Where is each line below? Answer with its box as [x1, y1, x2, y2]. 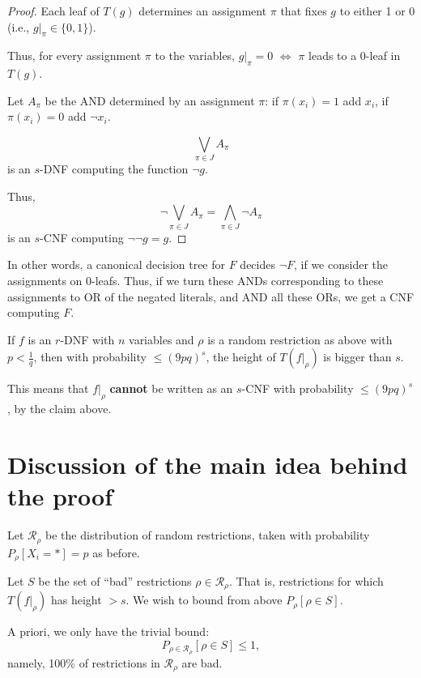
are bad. [181, 654, 223, 671]
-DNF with [60, 330, 115, 348]
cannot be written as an [109, 380, 233, 397]
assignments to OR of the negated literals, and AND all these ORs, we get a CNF [7, 288, 415, 305]
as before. [92, 544, 140, 561]
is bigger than [323, 348, 392, 365]
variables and [129, 330, 194, 348]
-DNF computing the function [40, 160, 189, 177]
